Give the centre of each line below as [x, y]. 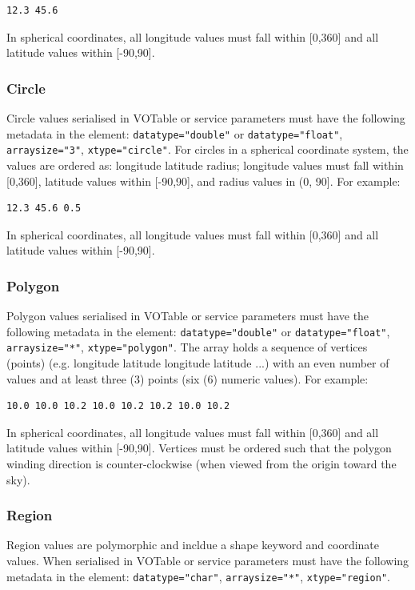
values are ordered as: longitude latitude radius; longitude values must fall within [205, 165]
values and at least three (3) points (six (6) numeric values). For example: [188, 378]
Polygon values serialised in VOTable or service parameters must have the [188, 316]
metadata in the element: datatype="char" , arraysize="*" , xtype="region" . [198, 576]
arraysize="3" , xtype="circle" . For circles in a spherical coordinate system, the [207, 149]
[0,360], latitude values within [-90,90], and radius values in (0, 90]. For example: [204, 181]
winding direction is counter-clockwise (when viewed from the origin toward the [202, 463]
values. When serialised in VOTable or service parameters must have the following [208, 560]
